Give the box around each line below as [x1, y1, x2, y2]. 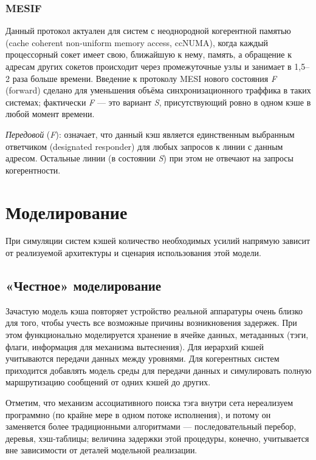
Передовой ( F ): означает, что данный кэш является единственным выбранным [5, 127, 295, 140]
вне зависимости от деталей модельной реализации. [5, 444, 197, 456]
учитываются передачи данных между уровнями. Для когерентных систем [5, 352, 280, 365]
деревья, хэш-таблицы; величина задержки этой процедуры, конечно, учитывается [5, 431, 309, 444]
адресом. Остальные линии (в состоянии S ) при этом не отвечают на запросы [5, 152, 294, 164]
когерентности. [5, 163, 61, 176]
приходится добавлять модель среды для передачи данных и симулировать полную [5, 364, 312, 376]
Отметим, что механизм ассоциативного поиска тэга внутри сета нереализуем [5, 396, 294, 409]
